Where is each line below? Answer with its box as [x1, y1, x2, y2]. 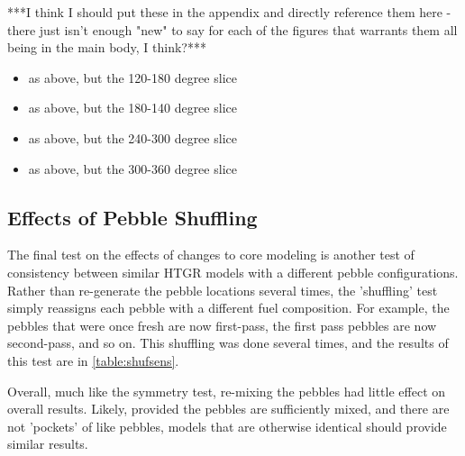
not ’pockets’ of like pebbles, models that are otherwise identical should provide [7, 416, 447, 435]
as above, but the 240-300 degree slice [28, 128, 237, 147]
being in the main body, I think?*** [7, 38, 206, 57]
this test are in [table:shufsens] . [7, 351, 179, 369]
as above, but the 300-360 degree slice [28, 159, 237, 178]
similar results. [7, 434, 88, 453]
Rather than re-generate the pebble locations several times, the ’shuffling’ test [7, 280, 438, 299]
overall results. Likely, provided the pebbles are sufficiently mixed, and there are [7, 399, 450, 418]
